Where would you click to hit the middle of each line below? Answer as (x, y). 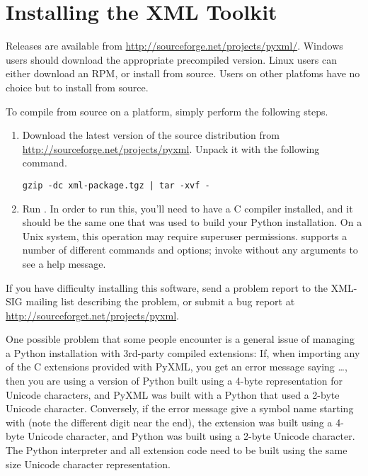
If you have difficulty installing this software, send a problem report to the (167, 287)
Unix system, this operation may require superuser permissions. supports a (185, 236)
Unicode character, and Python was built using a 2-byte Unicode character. (191, 436)
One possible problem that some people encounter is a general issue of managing (180, 339)
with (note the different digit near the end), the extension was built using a (169, 422)
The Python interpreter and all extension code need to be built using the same (177, 450)
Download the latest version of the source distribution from (151, 135)
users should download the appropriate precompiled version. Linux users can (171, 59)
